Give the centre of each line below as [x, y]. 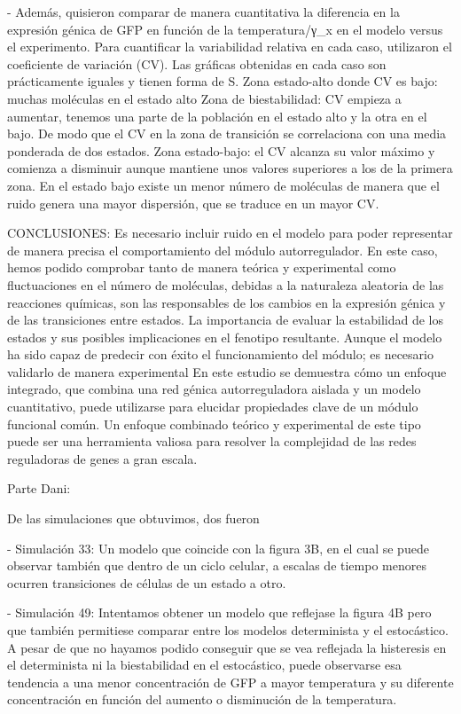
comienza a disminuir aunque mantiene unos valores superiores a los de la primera [230, 168]
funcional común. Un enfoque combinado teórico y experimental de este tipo [214, 424]
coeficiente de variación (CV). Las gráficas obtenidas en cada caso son [197, 63]
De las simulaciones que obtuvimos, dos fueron [133, 518]
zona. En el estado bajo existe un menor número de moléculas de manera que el [223, 185]
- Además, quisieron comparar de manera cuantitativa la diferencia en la [203, 12]
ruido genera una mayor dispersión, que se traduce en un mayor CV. [193, 203]
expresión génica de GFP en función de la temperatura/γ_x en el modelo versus [225, 29]
